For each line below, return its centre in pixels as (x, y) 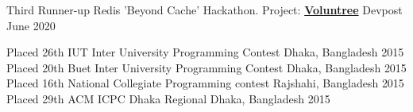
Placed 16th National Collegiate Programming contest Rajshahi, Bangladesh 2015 (205, 83)
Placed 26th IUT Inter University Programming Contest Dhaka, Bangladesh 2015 (205, 52)
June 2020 (31, 25)
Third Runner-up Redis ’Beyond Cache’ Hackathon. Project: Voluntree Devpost (205, 10)
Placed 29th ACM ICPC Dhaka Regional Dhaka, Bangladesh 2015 (168, 98)
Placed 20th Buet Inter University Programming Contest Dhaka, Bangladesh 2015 (206, 67)
